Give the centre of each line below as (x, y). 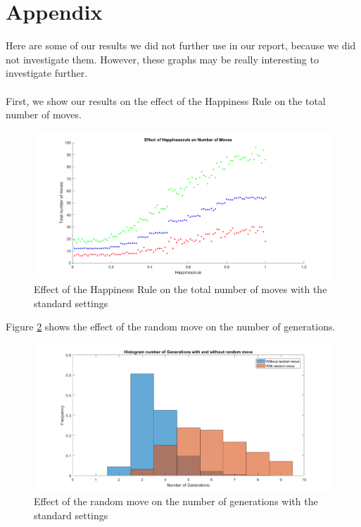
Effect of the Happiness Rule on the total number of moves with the (180, 289)
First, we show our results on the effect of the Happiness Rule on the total (166, 100)
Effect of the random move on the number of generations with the (176, 501)
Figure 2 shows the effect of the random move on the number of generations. (171, 327)
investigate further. (47, 73)
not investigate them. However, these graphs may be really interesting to (162, 59)
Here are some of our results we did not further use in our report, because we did (181, 45)
